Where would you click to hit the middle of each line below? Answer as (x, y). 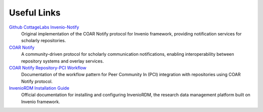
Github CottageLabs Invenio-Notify (44, 27)
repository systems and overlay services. (63, 61)
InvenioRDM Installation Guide (39, 88)
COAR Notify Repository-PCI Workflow (48, 67)
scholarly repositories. (44, 41)
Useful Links (35, 13)
